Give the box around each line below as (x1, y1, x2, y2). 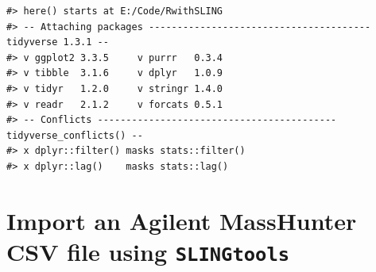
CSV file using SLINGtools (6, 235, 290, 267)
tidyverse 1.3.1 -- (6, 36, 109, 48)
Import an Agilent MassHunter (6, 204, 357, 236)
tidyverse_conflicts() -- (6, 129, 143, 141)
